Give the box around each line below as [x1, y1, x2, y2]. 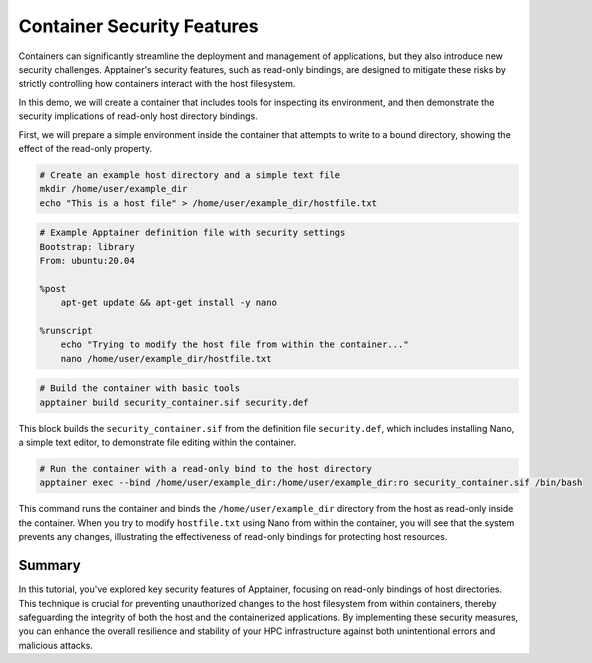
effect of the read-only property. [18, 142, 153, 154]
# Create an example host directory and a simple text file [39, 169, 341, 180]
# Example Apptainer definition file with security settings [39, 227, 346, 239]
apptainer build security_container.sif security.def [39, 396, 309, 408]
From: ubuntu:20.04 [39, 255, 135, 267]
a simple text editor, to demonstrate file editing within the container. [18, 436, 297, 449]
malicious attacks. [18, 639, 94, 651]
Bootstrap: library [39, 241, 135, 252]
